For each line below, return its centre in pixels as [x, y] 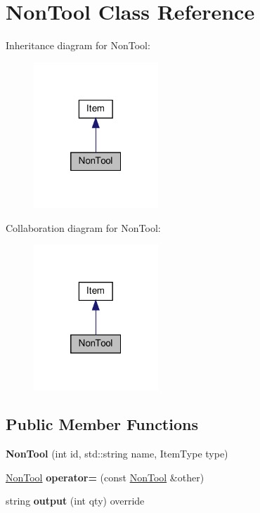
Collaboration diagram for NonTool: [83, 227]
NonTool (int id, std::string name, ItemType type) [117, 454]
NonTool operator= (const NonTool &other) [105, 477]
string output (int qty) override [75, 501]
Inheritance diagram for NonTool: [78, 45]
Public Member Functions [102, 424]
